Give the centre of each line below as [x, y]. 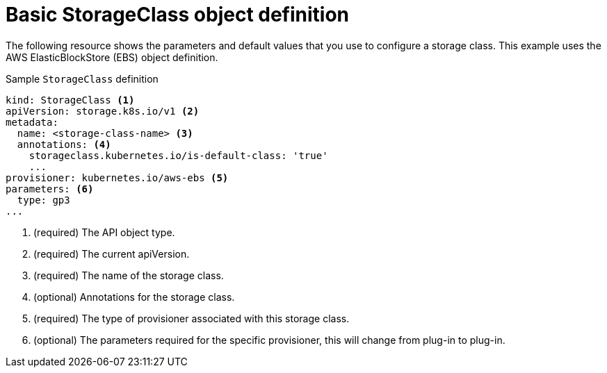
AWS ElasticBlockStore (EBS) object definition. [112, 57]
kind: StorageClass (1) [70, 100]
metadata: [32, 122]
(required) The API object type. [104, 232]
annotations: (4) [64, 144]
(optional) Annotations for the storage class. [134, 297]
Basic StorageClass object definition [178, 15]
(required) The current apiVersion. [112, 254]
